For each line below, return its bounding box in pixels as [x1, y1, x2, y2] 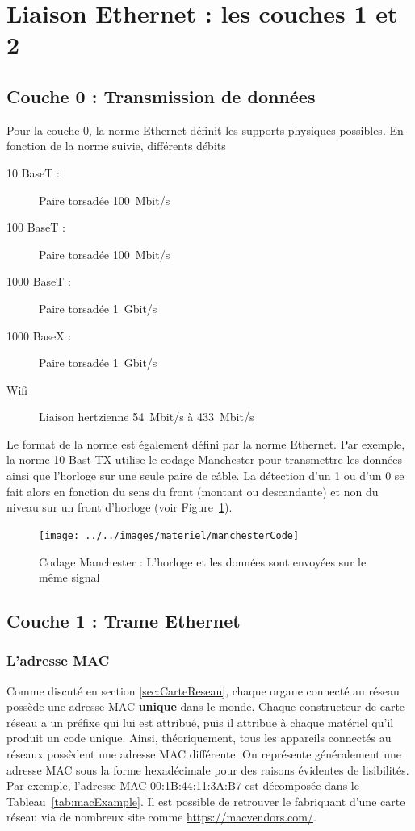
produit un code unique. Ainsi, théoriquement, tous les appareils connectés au [6, 729, 392, 746]
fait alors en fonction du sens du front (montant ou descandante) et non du [6, 482, 379, 499]
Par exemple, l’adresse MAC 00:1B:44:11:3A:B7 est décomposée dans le [6, 777, 359, 794]
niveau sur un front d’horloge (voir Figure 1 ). [6, 499, 233, 516]
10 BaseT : [6, 164, 60, 181]
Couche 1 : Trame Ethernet [6, 608, 241, 633]
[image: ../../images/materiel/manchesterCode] [39, 529, 300, 541]
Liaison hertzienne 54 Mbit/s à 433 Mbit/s [39, 408, 254, 425]
